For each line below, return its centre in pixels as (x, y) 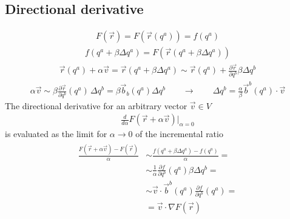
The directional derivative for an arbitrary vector (96, 105)
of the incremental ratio (179, 134)
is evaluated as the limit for (56, 134)
